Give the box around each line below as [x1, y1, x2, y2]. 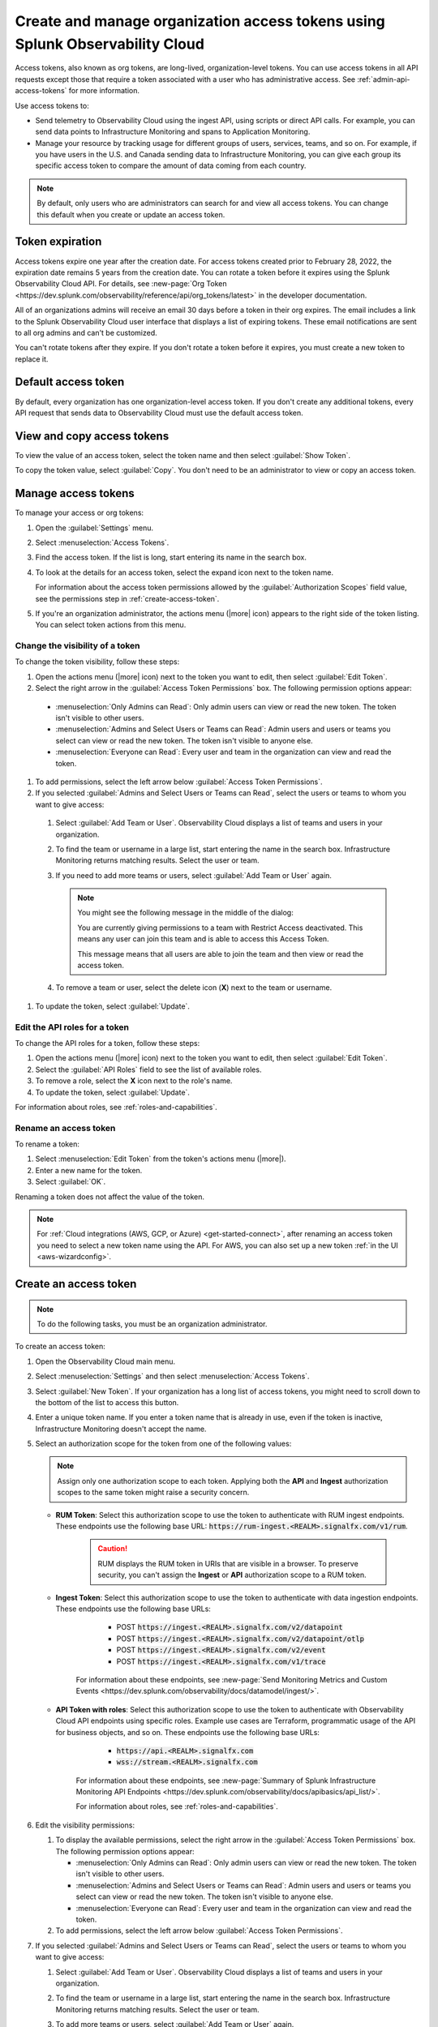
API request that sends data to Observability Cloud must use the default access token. [15, 408, 303, 418]
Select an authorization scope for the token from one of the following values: [35, 1439, 292, 1449]
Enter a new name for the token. [35, 1165, 143, 1175]
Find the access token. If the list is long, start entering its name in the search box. [35, 552, 307, 563]
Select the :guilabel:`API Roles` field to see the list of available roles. [35, 1065, 262, 1074]
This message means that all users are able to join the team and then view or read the [77, 949, 364, 958]
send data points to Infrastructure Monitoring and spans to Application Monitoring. [35, 126, 311, 137]
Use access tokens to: [15, 101, 89, 110]
